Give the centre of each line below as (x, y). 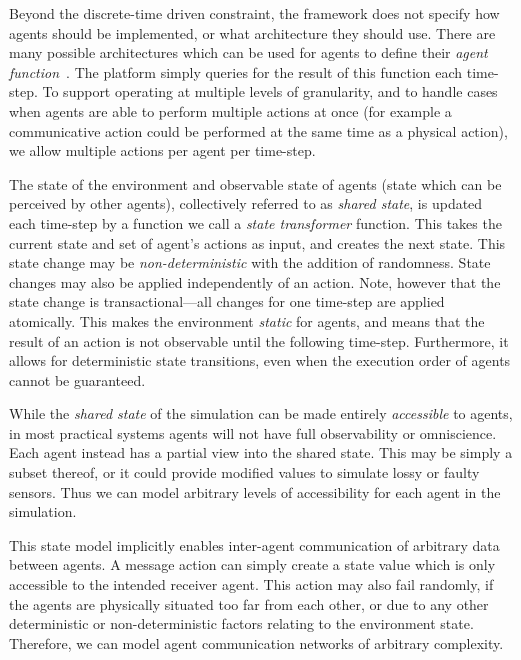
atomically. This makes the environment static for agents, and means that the (247, 320)
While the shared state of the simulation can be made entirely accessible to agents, (261, 413)
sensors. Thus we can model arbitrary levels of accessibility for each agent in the (255, 491)
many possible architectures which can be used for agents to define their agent (248, 52)
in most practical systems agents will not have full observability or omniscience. (253, 432)
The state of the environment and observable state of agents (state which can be (255, 183)
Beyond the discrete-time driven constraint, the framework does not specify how (254, 13)
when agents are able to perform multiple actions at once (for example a (230, 110)
